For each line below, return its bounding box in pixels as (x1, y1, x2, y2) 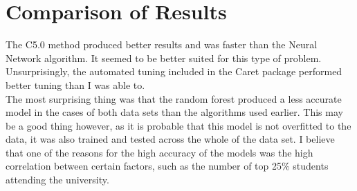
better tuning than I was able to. (6, 77, 145, 92)
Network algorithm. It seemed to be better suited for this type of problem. (6, 50, 322, 65)
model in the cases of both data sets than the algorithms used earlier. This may (6, 105, 343, 119)
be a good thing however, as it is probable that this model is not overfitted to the (6, 118, 351, 132)
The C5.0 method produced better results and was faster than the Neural (6, 37, 318, 52)
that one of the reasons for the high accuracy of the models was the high (6, 145, 313, 159)
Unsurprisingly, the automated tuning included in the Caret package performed (6, 64, 342, 79)
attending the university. (6, 172, 109, 187)
